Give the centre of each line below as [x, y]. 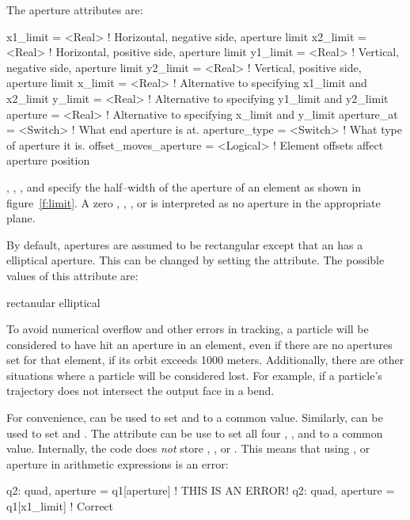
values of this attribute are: [72, 275]
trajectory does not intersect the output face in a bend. [140, 391]
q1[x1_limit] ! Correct [60, 506]
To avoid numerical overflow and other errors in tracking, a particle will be [188, 329]
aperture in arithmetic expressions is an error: [118, 463]
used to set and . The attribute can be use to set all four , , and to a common [195, 433]
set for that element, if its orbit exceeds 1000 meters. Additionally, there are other [205, 360]
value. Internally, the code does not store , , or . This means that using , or [188, 448]
